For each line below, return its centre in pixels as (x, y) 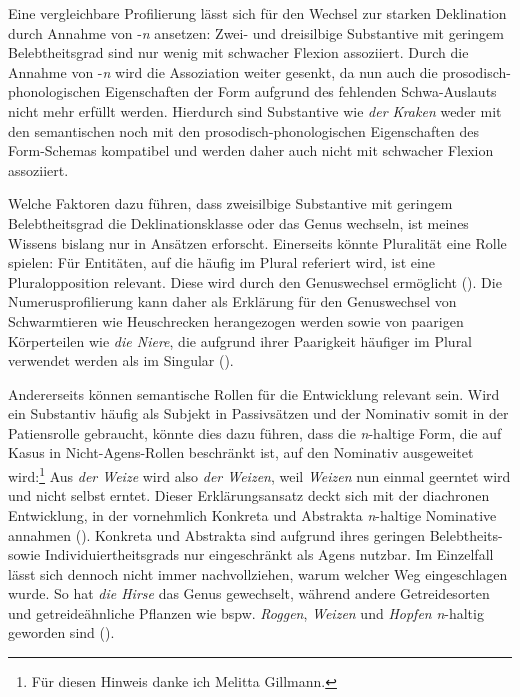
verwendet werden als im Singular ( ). (121, 360)
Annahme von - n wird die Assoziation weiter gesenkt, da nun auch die (223, 71)
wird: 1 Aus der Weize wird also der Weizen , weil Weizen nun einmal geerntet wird (259, 474)
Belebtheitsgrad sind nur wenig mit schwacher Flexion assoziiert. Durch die (238, 52)
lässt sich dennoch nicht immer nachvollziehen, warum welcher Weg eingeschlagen (258, 573)
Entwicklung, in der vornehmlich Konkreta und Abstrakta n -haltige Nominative (252, 514)
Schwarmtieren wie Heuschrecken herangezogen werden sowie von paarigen (236, 320)
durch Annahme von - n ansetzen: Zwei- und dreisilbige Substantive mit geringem (256, 32)
